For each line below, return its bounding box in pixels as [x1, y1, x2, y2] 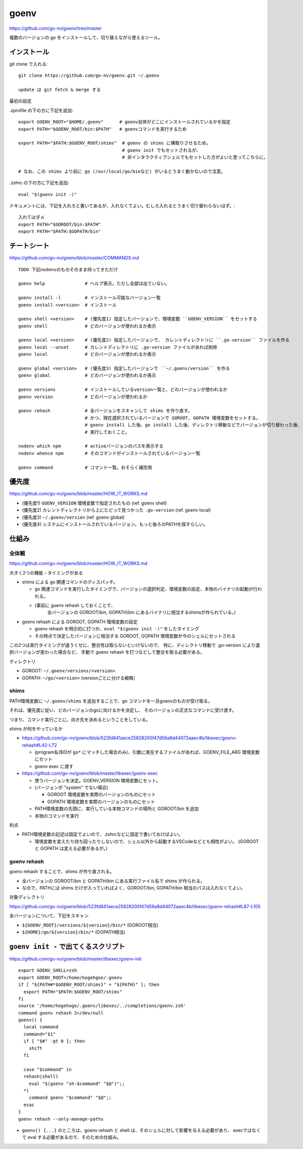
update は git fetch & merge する [18, 87, 101, 93]
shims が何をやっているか [9, 725, 63, 732]
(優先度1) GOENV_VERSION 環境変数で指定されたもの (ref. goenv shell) [22, 500, 167, 506]
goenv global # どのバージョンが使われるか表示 [18, 373, 157, 378]
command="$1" [23, 1031, 56, 1037]
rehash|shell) [23, 1074, 59, 1079]
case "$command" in [23, 1066, 72, 1072]
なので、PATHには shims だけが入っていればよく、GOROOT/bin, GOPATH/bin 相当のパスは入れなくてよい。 [22, 885, 246, 891]
